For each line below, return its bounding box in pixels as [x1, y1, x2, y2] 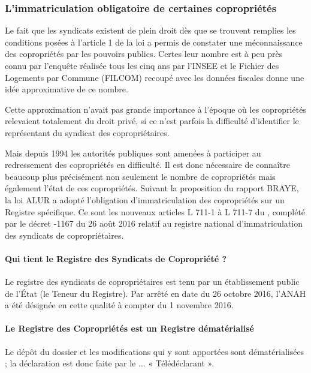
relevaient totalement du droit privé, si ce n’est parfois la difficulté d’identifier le [5, 115, 299, 127]
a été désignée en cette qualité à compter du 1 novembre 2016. [5, 299, 234, 311]
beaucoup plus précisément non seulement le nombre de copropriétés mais [5, 170, 276, 182]
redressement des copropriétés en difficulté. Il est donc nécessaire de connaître [5, 158, 290, 171]
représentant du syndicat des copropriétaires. [5, 126, 170, 139]
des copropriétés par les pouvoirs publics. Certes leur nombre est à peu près [5, 47, 283, 60]
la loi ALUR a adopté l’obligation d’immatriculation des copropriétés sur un [5, 193, 285, 206]
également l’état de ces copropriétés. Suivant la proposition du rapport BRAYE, [5, 182, 299, 194]
